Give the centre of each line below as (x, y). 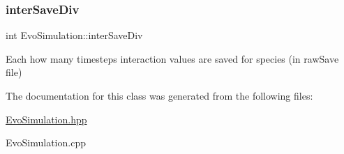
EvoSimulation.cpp (46, 143)
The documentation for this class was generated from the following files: (159, 95)
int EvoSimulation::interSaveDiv (74, 35)
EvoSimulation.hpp (46, 119)
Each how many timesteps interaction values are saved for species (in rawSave (172, 58)
